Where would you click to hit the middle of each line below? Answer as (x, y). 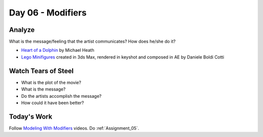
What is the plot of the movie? (51, 82)
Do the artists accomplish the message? (61, 96)
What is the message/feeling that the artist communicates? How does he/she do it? (92, 42)
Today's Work (31, 116)
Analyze (22, 30)
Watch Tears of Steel (41, 71)
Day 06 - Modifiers (48, 13)
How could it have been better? (53, 103)
